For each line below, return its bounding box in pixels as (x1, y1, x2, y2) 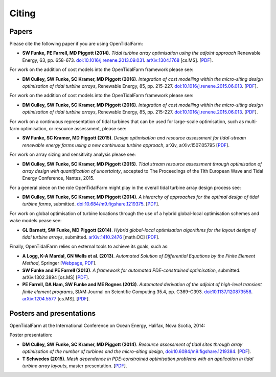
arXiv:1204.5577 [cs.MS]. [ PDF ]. (22, 296, 90, 302)
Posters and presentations (9, 309, 96, 318)
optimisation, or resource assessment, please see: (20, 125, 127, 131)
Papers (9, 27, 33, 36)
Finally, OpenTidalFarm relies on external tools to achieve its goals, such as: (9, 243, 169, 250)
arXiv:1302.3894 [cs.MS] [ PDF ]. (22, 274, 89, 280)
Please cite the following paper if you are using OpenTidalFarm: (9, 41, 143, 47)
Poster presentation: (9, 332, 53, 338)
